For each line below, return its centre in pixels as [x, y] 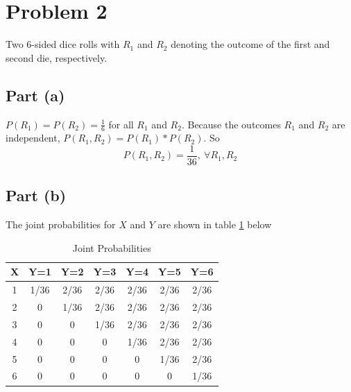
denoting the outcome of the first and [250, 44]
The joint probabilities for [61, 224]
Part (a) [35, 95]
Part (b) [36, 195]
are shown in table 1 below [215, 224]
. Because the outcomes [231, 124]
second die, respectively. [57, 57]
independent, [33, 138]
